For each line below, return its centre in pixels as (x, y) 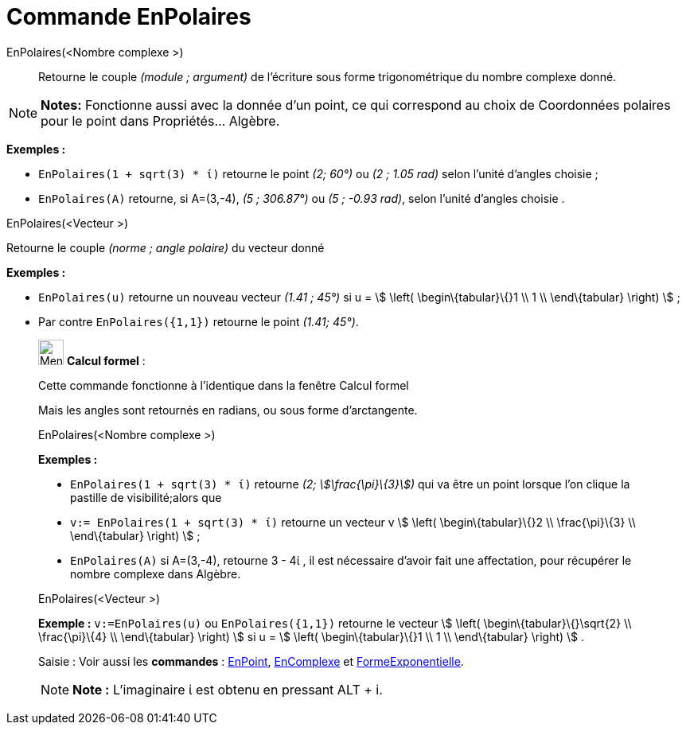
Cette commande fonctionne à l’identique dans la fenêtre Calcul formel (224, 385)
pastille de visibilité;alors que (146, 497)
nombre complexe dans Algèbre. (156, 574)
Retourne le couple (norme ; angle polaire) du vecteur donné (166, 247)
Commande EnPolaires (129, 17)
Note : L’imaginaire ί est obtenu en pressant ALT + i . (228, 689)
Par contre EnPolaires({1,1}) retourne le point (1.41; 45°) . (199, 321)
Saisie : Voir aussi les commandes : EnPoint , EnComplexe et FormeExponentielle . (251, 661)
